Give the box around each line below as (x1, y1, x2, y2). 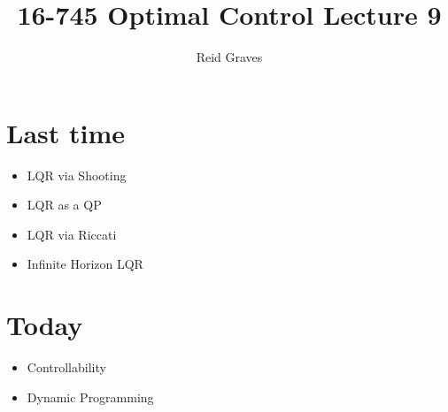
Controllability (27, 358, 106, 377)
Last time (6, 114, 126, 150)
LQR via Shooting (27, 165, 127, 184)
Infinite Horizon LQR (27, 255, 143, 273)
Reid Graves (196, 48, 263, 66)
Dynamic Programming (27, 387, 154, 406)
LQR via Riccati (27, 225, 117, 243)
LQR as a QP (27, 195, 102, 214)
